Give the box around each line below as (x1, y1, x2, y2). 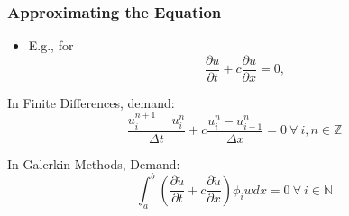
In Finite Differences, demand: (7, 93, 175, 112)
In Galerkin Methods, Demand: (7, 154, 180, 173)
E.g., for (28, 36, 74, 55)
